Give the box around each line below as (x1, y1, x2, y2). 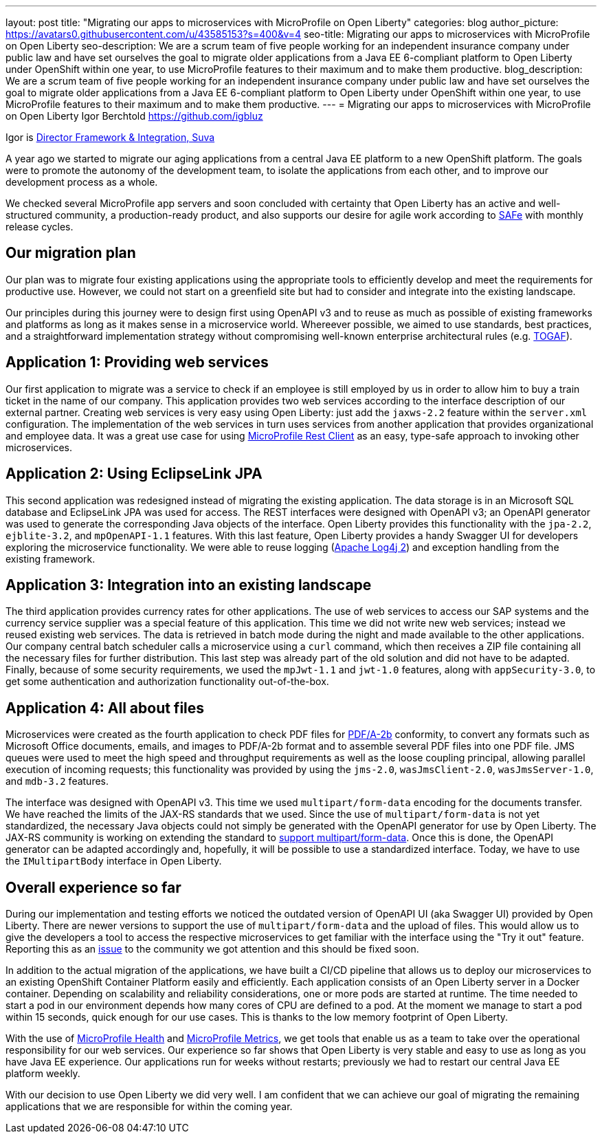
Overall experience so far (5, 878, 181, 896)
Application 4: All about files (5, 699, 205, 717)
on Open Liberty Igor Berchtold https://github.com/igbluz (5, 110, 263, 122)
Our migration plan (5, 244, 136, 262)
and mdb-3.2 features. (5, 775, 109, 788)
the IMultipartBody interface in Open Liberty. (5, 855, 222, 867)
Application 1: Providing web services (5, 354, 269, 371)
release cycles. (5, 221, 74, 232)
